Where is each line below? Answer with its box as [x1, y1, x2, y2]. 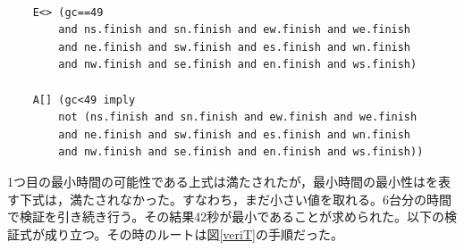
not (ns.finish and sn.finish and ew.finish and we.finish [58, 111, 418, 124]
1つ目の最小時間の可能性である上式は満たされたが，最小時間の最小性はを [7, 171, 439, 190]
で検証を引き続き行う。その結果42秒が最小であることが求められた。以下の [7, 207, 445, 226]
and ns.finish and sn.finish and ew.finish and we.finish [58, 23, 411, 37]
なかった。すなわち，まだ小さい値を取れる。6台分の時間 [119, 189, 451, 208]
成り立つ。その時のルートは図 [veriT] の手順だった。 [44, 224, 343, 243]
